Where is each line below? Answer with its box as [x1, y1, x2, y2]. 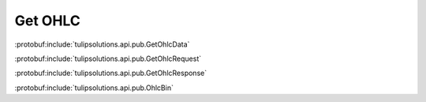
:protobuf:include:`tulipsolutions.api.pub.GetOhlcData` [14, 40, 190, 49]
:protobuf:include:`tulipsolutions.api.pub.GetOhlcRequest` [14, 54, 202, 63]
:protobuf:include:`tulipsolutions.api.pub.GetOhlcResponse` [14, 68, 207, 78]
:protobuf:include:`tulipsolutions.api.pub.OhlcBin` [14, 83, 174, 93]
